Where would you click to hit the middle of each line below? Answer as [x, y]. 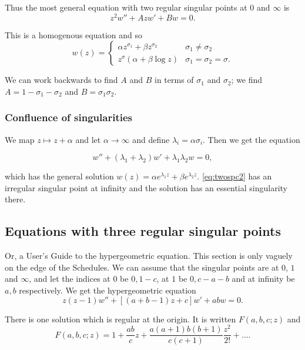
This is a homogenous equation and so [74, 34]
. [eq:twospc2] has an [234, 176]
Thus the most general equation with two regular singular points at [126, 7]
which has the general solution [59, 176]
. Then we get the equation [252, 139]
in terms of [174, 80]
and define [151, 139]
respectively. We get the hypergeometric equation [108, 290]
